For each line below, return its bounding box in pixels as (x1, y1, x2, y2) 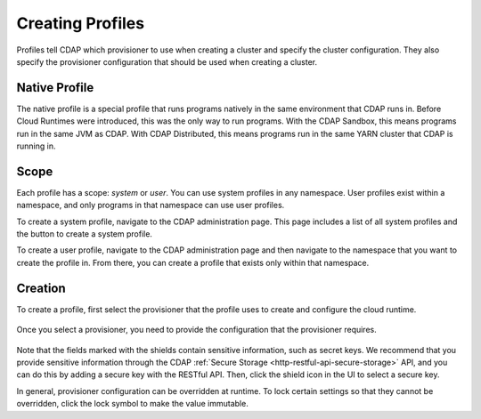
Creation (16, 280, 66, 295)
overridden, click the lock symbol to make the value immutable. (16, 399, 249, 409)
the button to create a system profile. (16, 229, 153, 239)
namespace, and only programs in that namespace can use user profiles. (16, 200, 285, 211)
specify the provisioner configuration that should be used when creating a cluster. (16, 56, 318, 67)
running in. (16, 141, 56, 151)
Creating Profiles (16, 13, 145, 33)
